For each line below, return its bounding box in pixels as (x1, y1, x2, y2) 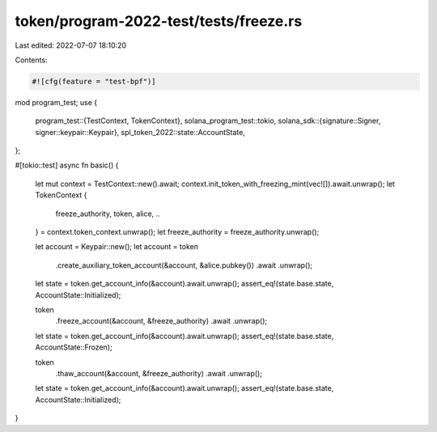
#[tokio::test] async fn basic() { (15, 160, 119, 170)
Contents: (15, 55, 48, 65)
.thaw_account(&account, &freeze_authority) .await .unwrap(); (55, 368, 263, 378)
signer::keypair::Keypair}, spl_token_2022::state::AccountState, (35, 127, 246, 137)
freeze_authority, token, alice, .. (55, 209, 161, 218)
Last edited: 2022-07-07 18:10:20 (15, 40, 127, 50)
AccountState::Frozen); (35, 342, 112, 352)
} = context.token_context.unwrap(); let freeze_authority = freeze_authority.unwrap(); (35, 227, 320, 237)
